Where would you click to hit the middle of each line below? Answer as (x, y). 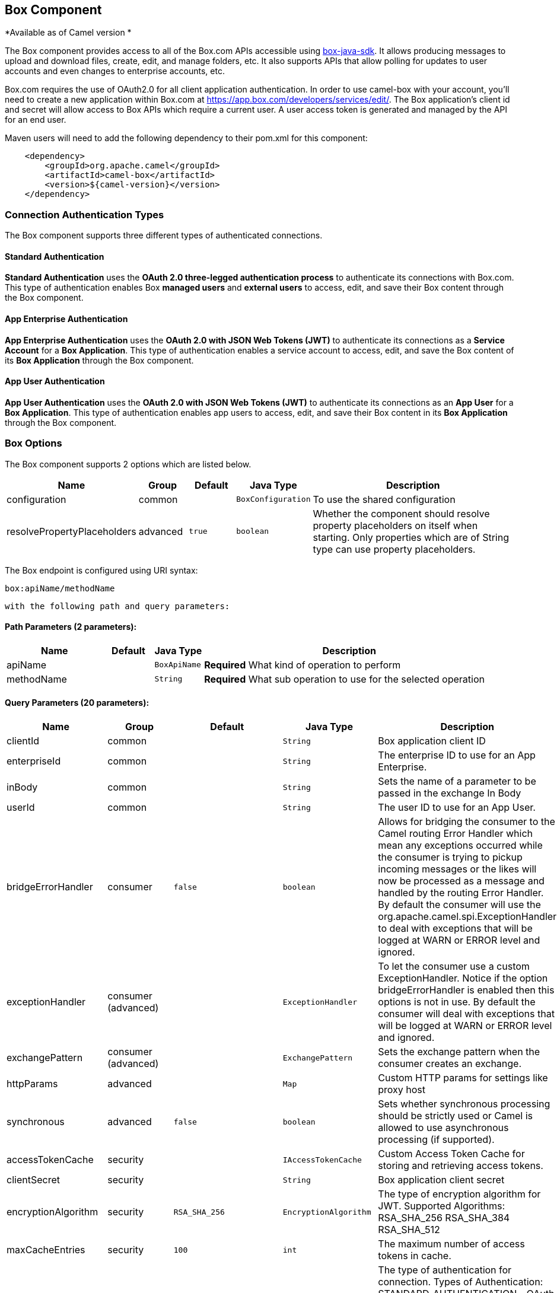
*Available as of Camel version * (68, 33)
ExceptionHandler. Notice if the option (463, 978)
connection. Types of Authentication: (461, 1282)
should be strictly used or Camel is (455, 1116)
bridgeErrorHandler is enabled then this (466, 990)
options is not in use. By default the (457, 1002)
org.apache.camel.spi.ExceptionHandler (467, 917)
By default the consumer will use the (459, 905)
